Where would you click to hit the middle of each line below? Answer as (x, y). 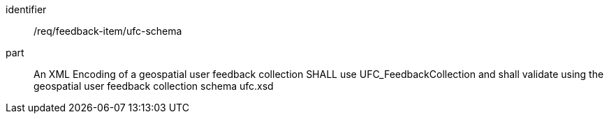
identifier (26, 9)
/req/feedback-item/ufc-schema (108, 31)
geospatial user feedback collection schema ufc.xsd (154, 86)
